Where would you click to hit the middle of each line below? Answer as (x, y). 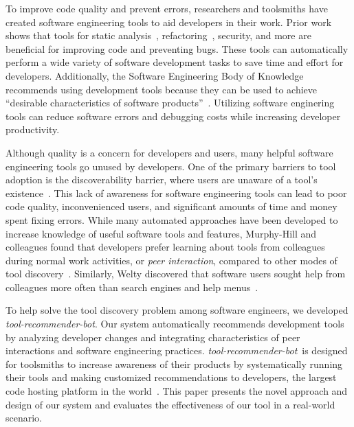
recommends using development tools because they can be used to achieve (162, 89)
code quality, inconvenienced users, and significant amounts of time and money (172, 206)
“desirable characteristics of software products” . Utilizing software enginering (170, 103)
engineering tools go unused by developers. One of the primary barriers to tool (171, 166)
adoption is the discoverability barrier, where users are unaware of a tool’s (162, 180)
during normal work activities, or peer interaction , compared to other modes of (172, 260)
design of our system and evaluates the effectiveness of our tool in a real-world (170, 404)
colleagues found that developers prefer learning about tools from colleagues (165, 247)
